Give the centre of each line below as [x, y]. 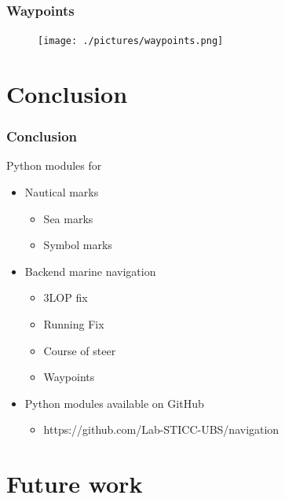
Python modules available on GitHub [114, 403]
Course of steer [80, 350]
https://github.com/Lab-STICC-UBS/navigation [161, 429]
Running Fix [74, 324]
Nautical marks [62, 192]
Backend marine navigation [90, 271]
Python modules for [54, 165]
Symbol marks [78, 245]
